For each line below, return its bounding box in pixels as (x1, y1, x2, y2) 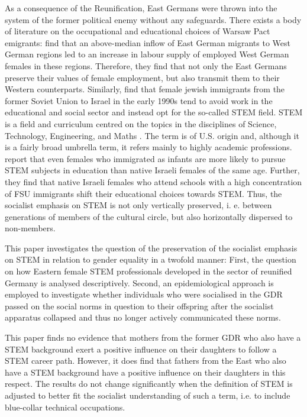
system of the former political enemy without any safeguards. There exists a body (5, 13, 302, 25)
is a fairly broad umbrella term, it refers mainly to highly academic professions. (5, 141, 292, 153)
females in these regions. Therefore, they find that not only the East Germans (5, 59, 287, 72)
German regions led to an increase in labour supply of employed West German (5, 48, 289, 60)
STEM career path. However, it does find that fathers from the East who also (5, 354, 286, 367)
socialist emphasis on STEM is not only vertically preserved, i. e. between (5, 199, 272, 211)
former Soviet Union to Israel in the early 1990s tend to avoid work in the (5, 94, 273, 106)
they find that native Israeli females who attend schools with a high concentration (5, 175, 302, 188)
